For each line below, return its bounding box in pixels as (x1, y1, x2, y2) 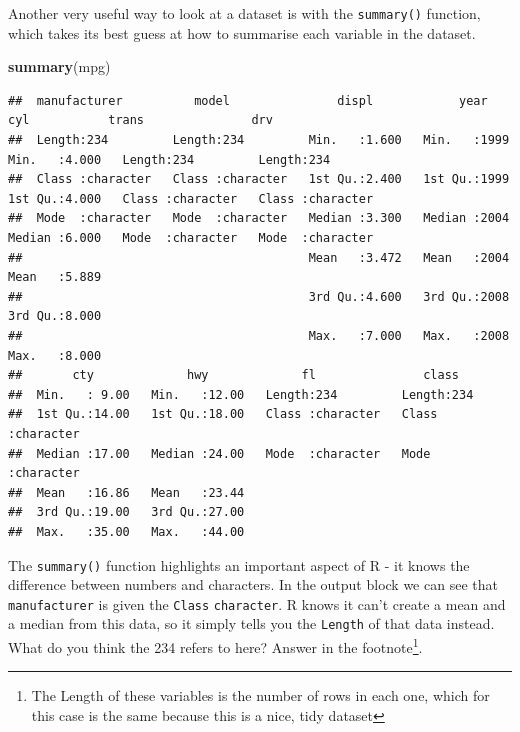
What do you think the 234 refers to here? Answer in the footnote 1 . (8, 634, 423, 657)
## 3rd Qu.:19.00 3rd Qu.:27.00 (8, 505, 245, 520)
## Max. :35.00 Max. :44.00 (8, 524, 245, 539)
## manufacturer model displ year (8, 93, 488, 108)
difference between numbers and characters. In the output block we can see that (8, 574, 498, 595)
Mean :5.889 (8, 270, 102, 285)
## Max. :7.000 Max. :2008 (8, 328, 510, 343)
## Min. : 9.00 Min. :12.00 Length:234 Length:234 (8, 387, 474, 402)
